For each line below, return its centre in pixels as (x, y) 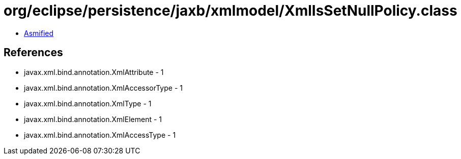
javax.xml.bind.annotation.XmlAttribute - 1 (94, 72)
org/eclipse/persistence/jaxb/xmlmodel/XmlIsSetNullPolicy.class (231, 11)
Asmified (39, 33)
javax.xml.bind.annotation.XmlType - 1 (88, 103)
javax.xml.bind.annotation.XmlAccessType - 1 (100, 135)
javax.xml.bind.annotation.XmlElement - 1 (93, 119)
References (33, 53)
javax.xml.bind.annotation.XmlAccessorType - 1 (103, 88)
